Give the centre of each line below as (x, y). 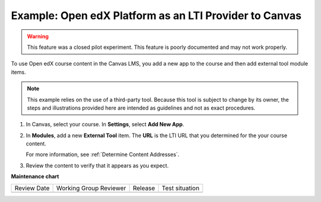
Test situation (180, 188)
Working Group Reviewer (91, 188)
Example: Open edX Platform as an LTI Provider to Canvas (156, 15)
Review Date (32, 188)
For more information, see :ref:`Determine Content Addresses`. (103, 154)
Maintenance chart (35, 176)
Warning (38, 36)
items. (18, 72)
